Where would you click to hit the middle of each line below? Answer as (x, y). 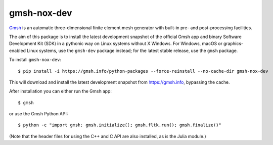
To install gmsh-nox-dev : (35, 60)
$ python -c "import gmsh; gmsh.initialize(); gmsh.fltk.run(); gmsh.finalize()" (120, 125)
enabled (17, 50)
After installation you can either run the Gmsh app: (61, 91)
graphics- (233, 44)
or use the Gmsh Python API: (39, 114)
